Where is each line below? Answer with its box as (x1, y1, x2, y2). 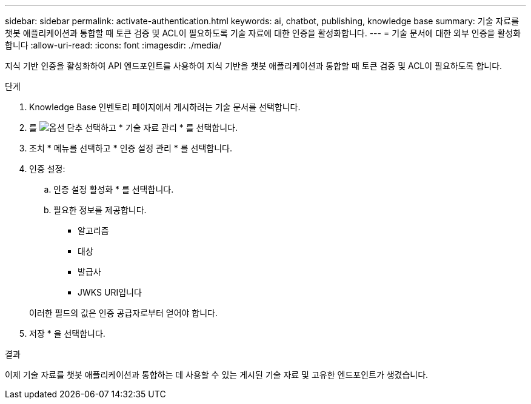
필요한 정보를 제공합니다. (53, 205, 147, 215)
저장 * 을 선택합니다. (29, 328, 105, 339)
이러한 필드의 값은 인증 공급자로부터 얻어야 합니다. (29, 308, 218, 318)
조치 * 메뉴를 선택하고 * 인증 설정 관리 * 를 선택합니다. (29, 143, 232, 153)
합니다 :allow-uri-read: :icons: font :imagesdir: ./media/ (5, 40, 222, 50)
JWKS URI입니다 (78, 287, 142, 297)
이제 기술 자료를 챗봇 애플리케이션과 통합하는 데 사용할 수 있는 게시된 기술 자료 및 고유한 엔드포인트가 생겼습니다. (5, 369, 429, 380)
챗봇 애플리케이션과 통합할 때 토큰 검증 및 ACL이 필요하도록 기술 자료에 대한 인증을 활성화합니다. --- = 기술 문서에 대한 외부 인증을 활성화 (5, 28, 521, 38)
